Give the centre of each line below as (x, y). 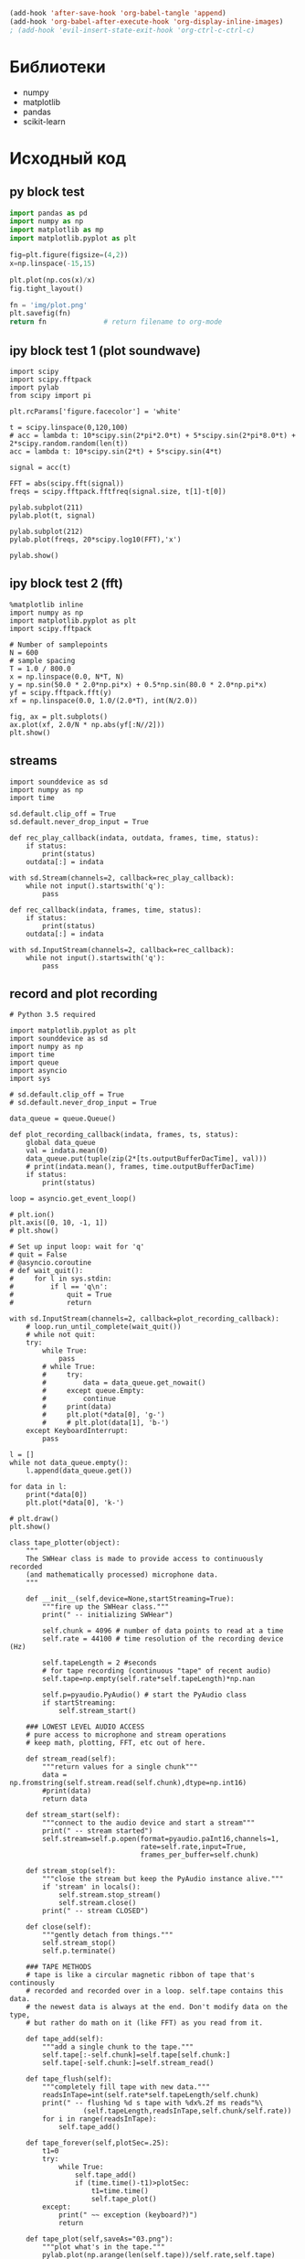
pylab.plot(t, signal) (53, 516)
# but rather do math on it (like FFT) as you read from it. (144, 2023)
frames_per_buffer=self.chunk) (200, 1855)
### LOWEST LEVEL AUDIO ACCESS (85, 1727)
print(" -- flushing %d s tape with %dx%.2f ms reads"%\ (152, 2104)
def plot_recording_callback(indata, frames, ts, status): (124, 1135)
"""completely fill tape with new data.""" (126, 2087)
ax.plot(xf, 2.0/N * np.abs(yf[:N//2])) (88, 724)
